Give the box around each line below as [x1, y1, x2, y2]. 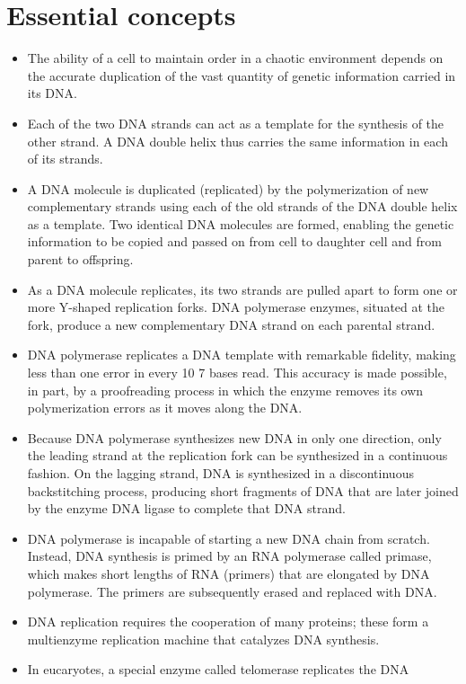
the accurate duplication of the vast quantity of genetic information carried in [27, 66, 456, 84]
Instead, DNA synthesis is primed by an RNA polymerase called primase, [27, 546, 432, 565]
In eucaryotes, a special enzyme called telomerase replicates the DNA [27, 660, 409, 679]
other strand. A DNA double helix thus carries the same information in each [27, 131, 448, 150]
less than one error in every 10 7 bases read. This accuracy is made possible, [27, 363, 447, 382]
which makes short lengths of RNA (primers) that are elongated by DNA [27, 564, 430, 582]
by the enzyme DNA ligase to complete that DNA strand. [27, 499, 346, 518]
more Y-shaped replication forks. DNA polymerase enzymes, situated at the [27, 298, 445, 316]
